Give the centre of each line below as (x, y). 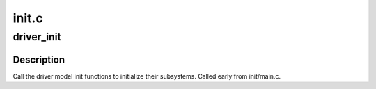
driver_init (37, 37)
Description (39, 59)
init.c (28, 18)
